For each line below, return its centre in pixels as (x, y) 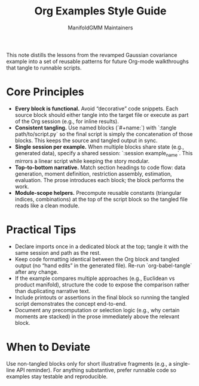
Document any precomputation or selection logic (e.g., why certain (97, 310)
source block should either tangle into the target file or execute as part (102, 114)
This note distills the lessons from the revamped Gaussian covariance (92, 55)
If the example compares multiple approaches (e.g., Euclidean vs (95, 278)
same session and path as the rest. (58, 252)
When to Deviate (48, 347)
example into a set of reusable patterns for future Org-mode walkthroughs (98, 61)
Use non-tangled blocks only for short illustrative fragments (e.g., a (89, 363)
